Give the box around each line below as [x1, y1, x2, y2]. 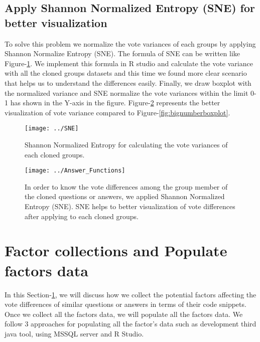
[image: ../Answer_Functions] [25, 167, 125, 175]
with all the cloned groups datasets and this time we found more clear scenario [5, 68, 247, 78]
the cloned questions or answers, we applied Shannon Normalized [25, 191, 225, 202]
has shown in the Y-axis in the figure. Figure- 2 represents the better [10, 97, 220, 108]
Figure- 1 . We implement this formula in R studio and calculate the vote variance [5, 58, 253, 68]
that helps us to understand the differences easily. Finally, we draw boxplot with [5, 77, 251, 88]
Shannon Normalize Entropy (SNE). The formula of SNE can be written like [5, 48, 240, 59]
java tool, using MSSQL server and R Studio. [5, 328, 144, 338]
